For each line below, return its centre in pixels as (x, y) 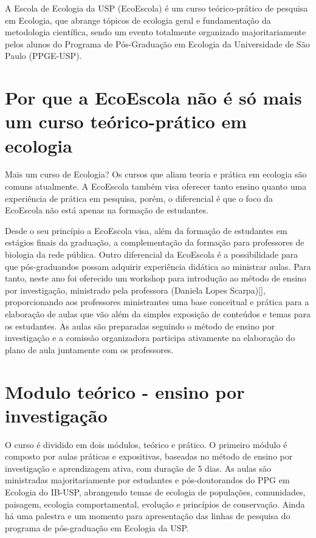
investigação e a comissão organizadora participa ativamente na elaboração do (150, 338)
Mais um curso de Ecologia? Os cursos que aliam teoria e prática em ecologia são (156, 174)
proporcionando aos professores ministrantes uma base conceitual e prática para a (157, 302)
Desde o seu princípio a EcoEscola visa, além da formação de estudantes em (146, 230)
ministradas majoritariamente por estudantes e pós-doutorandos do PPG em (147, 480)
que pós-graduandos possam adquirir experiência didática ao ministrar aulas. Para (158, 266)
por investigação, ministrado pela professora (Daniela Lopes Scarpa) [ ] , (135, 290)
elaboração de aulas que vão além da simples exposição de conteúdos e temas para (158, 314)
